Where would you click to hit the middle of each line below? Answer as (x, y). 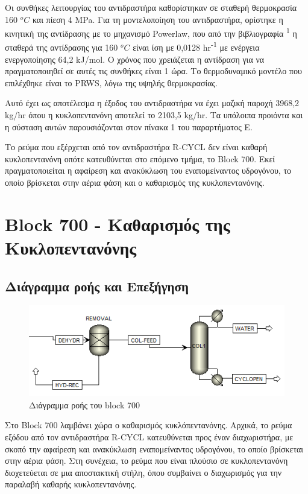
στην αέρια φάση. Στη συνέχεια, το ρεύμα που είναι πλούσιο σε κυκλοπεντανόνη (146, 461)
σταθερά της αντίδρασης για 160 (61, 47)
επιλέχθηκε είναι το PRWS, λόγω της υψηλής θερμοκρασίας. (112, 82)
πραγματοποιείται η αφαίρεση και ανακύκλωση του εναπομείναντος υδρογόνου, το (148, 170)
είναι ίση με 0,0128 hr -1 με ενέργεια (196, 46)
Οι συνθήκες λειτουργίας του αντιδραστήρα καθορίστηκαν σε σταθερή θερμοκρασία (151, 7)
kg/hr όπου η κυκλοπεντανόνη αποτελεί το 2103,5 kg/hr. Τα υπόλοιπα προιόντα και (154, 115)
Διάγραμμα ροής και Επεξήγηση (97, 286)
